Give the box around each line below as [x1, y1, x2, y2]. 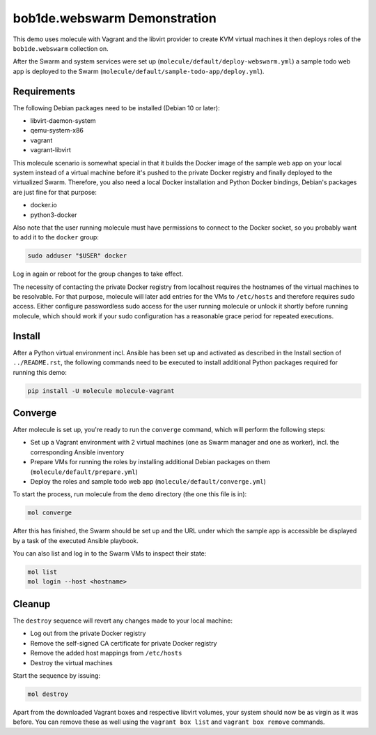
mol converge [27, 509, 72, 517]
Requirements [13, 85, 76, 97]
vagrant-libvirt [30, 146, 71, 154]
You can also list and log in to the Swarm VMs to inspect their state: [13, 549, 207, 558]
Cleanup [13, 597, 51, 610]
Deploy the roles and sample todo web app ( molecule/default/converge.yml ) [30, 477, 266, 485]
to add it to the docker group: [13, 233, 99, 242]
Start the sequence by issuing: [13, 671, 101, 680]
